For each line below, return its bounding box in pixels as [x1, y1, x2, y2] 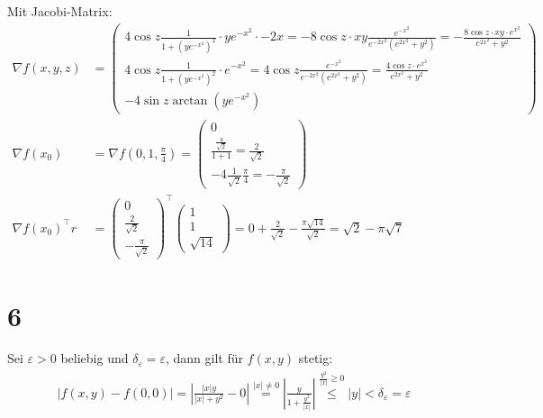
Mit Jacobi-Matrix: [7, 2, 113, 20]
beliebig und [60, 349, 129, 368]
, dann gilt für [165, 349, 243, 368]
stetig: [298, 349, 333, 368]
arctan [172, 95, 208, 108]
